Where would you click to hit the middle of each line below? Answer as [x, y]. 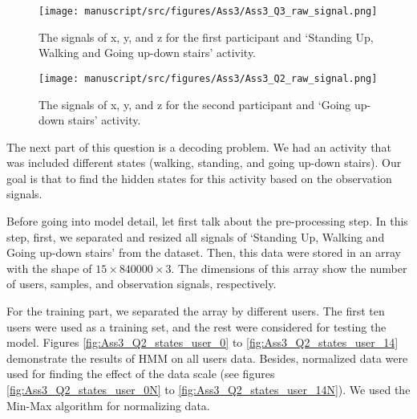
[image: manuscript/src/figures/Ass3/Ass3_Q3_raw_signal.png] [208, 11]
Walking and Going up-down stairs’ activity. [148, 53]
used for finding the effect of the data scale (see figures [141, 374]
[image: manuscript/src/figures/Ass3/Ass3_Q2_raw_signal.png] [208, 78]
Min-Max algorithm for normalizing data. [108, 405]
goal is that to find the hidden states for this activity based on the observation [199, 178]
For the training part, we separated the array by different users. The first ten [196, 311]
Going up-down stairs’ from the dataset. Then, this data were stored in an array [204, 252]
